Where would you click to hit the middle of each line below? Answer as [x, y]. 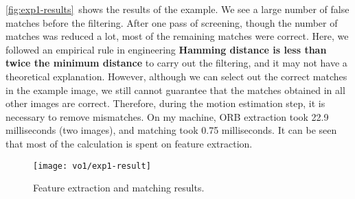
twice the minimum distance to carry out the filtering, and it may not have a [176, 63]
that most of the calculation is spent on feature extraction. [129, 143]
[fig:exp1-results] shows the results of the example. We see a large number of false [177, 9]
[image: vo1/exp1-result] [92, 166]
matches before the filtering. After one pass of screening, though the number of [172, 22]
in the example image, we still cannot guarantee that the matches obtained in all [175, 90]
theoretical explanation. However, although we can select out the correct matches [176, 76]
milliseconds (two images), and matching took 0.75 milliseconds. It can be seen [171, 130]
